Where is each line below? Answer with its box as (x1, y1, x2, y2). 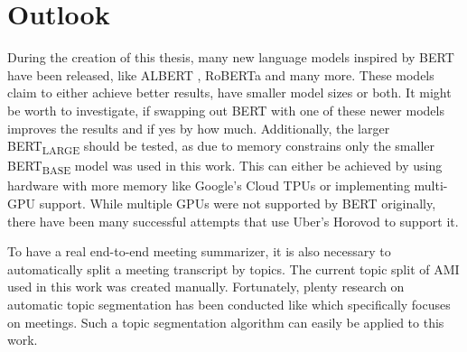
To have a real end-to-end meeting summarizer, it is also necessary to (7, 242, 391, 261)
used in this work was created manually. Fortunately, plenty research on (7, 277, 405, 296)
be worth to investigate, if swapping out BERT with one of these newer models (7, 100, 444, 119)
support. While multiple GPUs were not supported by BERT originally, (39, 193, 436, 212)
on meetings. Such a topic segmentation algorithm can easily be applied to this (7, 312, 444, 331)
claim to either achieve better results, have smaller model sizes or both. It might (7, 83, 452, 102)
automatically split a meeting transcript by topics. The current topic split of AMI (7, 259, 460, 278)
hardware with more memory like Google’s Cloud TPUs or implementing (7, 176, 410, 195)
